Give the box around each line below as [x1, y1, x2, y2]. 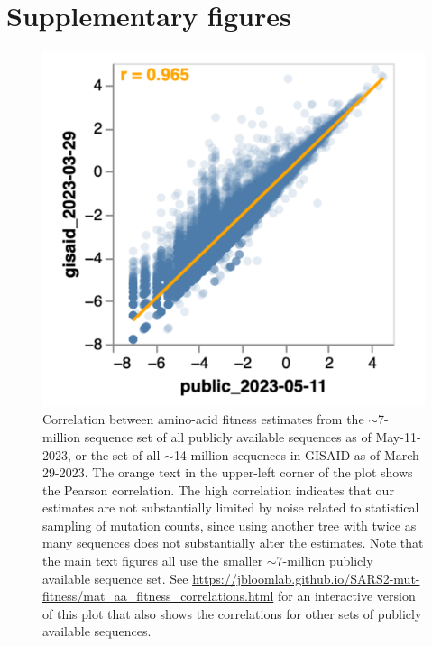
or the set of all [75, 445, 161, 464]
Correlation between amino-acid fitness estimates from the [42, 410, 364, 429]
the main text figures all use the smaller [42, 551, 263, 570]
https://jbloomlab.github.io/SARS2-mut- [192, 568, 420, 587]
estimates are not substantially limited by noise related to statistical [42, 498, 419, 517]
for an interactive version [278, 586, 416, 605]
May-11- [375, 427, 421, 446]
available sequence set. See [42, 568, 188, 587]
